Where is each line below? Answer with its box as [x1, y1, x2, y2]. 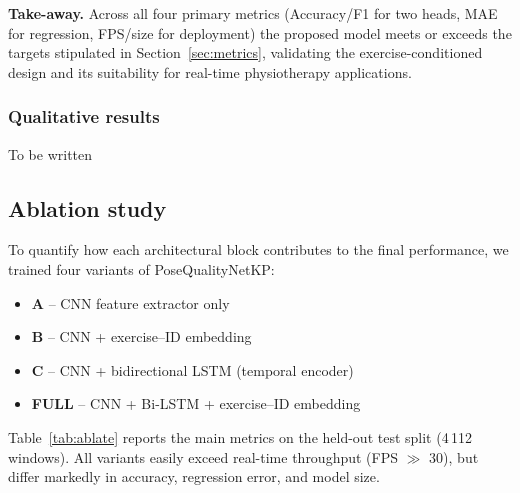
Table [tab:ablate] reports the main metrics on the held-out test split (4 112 [8, 426, 472, 447]
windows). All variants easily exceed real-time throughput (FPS [8, 446, 399, 467]
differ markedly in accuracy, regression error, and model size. [8, 466, 380, 487]
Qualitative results [8, 104, 160, 129]
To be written [8, 143, 93, 164]
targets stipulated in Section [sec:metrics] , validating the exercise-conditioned [8, 42, 483, 63]
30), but [429, 446, 479, 467]
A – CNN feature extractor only [31, 292, 230, 313]
